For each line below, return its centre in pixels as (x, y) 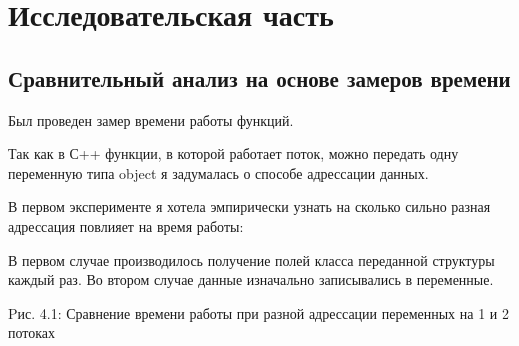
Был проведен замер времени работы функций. (151, 119)
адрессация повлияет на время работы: (126, 225)
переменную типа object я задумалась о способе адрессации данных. (218, 172)
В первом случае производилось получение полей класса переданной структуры (251, 259)
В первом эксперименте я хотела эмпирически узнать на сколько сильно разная (249, 206)
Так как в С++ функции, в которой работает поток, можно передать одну (233, 153)
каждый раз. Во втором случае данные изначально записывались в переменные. (251, 279)
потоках (32, 332)
